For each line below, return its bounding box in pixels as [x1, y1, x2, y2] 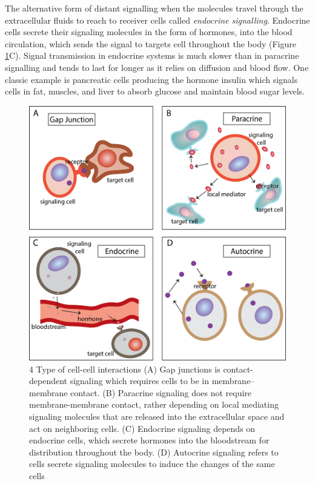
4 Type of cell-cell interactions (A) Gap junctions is [29, 362, 220, 375]
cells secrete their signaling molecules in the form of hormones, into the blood [5, 25, 293, 38]
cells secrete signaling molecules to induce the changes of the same [29, 457, 275, 470]
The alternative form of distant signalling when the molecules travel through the [5, 2, 303, 14]
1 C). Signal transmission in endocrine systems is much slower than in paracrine [5, 49, 299, 62]
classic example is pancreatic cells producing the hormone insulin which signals [5, 73, 298, 85]
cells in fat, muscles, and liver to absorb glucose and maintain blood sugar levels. [5, 85, 305, 98]
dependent [29, 374, 68, 387]
